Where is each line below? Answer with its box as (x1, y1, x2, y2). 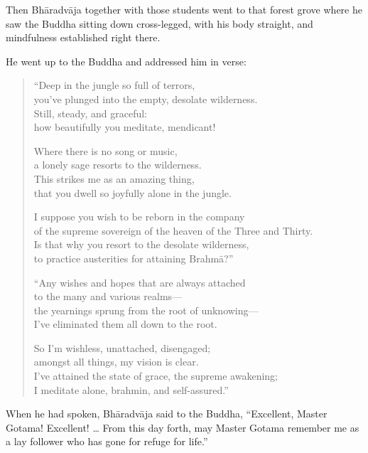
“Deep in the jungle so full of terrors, (33, 78, 195, 92)
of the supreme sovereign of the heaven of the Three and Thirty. (33, 223, 313, 238)
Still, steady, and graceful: (33, 105, 148, 120)
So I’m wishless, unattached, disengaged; (33, 340, 211, 355)
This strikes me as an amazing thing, (33, 171, 195, 186)
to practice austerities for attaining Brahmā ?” (33, 250, 234, 265)
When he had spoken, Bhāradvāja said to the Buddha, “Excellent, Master (6, 406, 328, 421)
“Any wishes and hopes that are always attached (33, 275, 246, 289)
